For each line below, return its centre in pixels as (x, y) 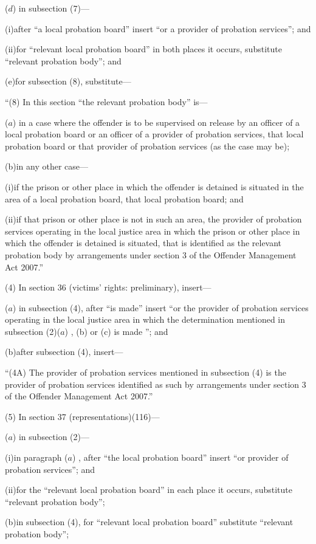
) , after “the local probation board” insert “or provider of (180, 457)
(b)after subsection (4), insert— (64, 352)
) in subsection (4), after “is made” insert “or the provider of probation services (160, 307)
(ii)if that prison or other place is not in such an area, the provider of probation (153, 219)
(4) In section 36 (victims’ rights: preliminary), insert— (108, 287)
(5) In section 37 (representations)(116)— (82, 416)
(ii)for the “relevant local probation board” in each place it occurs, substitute (149, 490)
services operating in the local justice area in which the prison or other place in (153, 231)
